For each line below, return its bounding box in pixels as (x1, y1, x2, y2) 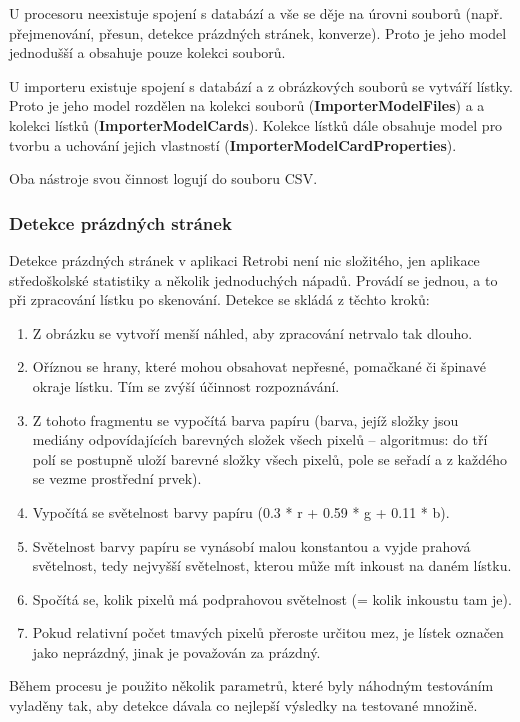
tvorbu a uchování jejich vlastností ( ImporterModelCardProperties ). (9, 134, 457, 155)
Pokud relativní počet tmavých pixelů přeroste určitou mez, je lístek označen (32, 622, 504, 643)
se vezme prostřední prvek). (32, 468, 202, 489)
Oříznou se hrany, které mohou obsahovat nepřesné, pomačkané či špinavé (32, 356, 486, 377)
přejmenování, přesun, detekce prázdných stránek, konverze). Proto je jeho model (9, 22, 507, 43)
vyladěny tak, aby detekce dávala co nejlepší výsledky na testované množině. (9, 695, 478, 716)
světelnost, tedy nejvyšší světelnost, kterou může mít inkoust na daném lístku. (32, 555, 512, 576)
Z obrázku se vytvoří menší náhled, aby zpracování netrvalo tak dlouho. (32, 322, 473, 343)
